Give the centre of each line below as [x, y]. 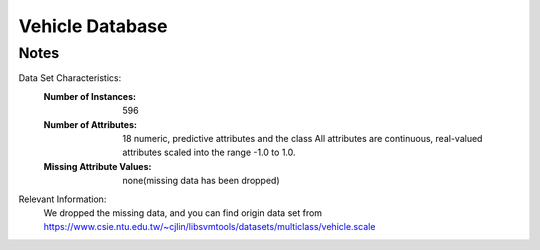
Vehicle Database [93, 26]
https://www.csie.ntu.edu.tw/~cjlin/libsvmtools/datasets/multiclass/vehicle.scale [209, 227]
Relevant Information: [62, 199]
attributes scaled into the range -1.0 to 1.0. [209, 152]
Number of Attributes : [90, 124]
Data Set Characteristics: [70, 78]
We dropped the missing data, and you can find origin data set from [183, 212]
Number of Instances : [90, 96]
